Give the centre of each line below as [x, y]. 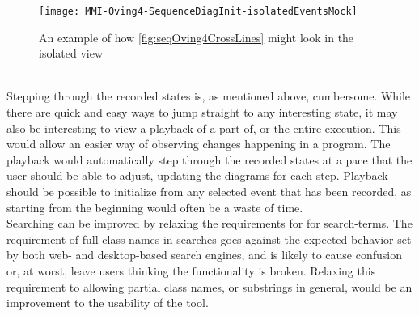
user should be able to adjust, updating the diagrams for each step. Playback [197, 175]
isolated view [71, 53]
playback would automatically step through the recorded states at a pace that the [209, 159]
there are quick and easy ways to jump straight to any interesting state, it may [202, 112]
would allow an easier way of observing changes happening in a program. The [199, 144]
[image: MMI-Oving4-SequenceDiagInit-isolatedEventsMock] [198, 11]
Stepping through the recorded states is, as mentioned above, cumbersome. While [209, 96]
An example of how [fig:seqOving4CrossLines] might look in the [197, 37]
